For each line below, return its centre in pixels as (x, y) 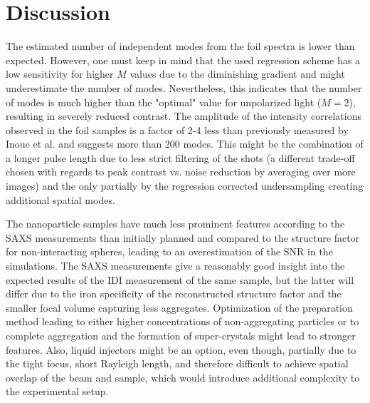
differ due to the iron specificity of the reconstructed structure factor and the (174, 294)
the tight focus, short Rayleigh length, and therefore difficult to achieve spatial (177, 363)
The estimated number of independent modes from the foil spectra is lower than (180, 46)
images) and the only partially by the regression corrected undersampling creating (185, 186)
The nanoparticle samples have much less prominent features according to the (175, 224)
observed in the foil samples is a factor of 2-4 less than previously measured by (177, 129)
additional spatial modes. (60, 199)
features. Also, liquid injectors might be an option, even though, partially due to (181, 349)
